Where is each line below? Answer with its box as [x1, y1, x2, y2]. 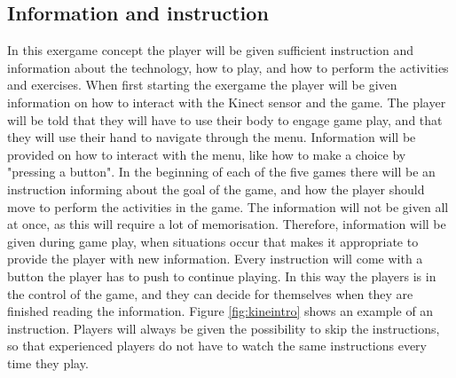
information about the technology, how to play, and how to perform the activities [7, 58, 449, 76]
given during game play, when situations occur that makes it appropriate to [7, 232, 419, 250]
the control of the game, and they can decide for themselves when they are [7, 284, 413, 303]
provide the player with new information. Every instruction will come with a [7, 249, 423, 268]
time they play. [7, 353, 89, 372]
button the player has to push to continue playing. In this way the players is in [7, 266, 436, 285]
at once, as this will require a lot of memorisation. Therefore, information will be [7, 215, 446, 233]
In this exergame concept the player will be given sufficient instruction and [7, 41, 414, 59]
